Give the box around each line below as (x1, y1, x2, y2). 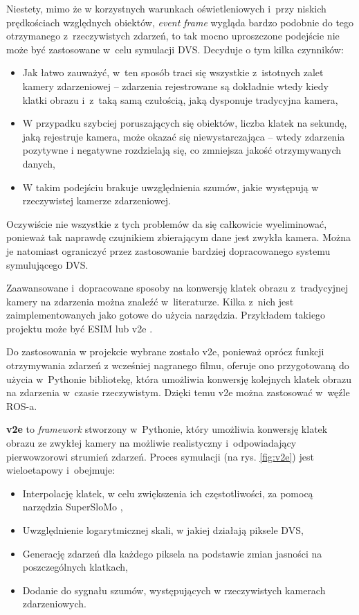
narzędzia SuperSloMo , (22, 499, 123, 514)
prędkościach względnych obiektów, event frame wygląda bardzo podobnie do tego (6, 15, 354, 29)
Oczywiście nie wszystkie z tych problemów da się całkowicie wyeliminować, (6, 216, 327, 231)
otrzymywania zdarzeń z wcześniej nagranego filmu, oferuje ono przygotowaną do (6, 358, 349, 373)
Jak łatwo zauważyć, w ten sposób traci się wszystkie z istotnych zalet (22, 65, 324, 80)
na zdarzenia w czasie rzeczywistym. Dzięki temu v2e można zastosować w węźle (6, 385, 350, 400)
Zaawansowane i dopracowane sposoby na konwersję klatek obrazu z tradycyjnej (6, 280, 349, 295)
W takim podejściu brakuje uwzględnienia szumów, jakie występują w (22, 179, 319, 194)
